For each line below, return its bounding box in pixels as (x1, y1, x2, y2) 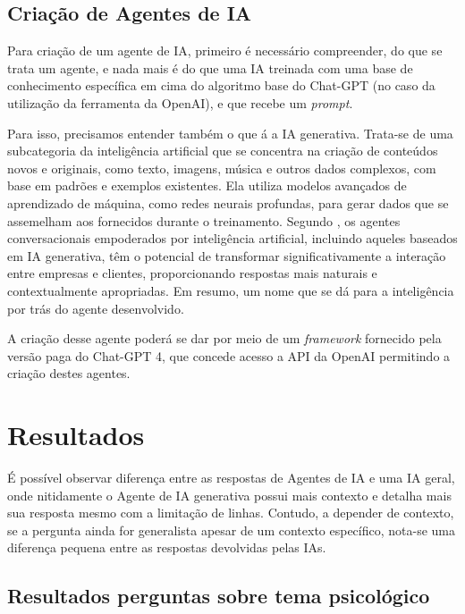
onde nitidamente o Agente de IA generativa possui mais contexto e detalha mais (7, 485, 452, 504)
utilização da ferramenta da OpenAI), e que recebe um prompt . (7, 93, 353, 112)
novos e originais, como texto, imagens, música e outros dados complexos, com (7, 158, 436, 177)
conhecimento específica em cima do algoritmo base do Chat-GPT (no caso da (7, 76, 435, 95)
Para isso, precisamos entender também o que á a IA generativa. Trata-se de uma (7, 123, 453, 142)
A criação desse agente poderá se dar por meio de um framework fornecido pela (7, 329, 442, 348)
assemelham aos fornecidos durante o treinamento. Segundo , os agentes (7, 211, 401, 230)
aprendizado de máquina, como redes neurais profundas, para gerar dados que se (7, 193, 449, 212)
